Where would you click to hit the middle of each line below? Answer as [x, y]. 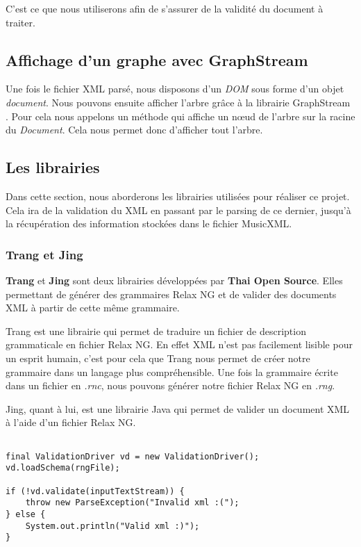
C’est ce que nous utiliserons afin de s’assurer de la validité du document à [165, 8]
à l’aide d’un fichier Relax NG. [71, 422]
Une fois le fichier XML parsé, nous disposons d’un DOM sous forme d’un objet [175, 89]
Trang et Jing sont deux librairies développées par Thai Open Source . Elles [174, 280]
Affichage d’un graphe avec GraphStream [157, 59]
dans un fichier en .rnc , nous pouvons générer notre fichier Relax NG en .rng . [170, 385]
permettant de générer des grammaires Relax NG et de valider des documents [171, 294]
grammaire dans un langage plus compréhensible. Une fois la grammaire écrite [172, 372]
